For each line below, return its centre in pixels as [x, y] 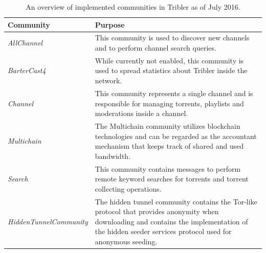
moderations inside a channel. [141, 113]
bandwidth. [113, 156]
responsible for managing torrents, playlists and [169, 103]
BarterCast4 [27, 70]
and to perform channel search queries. [156, 48]
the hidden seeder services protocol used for [163, 231]
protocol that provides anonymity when [157, 211]
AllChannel [25, 43]
